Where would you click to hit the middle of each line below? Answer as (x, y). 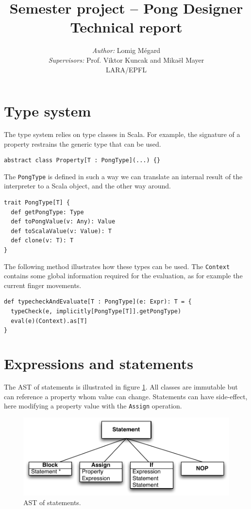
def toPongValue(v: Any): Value (63, 222)
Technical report (126, 27)
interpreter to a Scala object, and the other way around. (87, 186)
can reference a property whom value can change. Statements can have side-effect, (126, 396)
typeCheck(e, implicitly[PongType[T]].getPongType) (96, 312)
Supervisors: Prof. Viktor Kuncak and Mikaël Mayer (126, 59)
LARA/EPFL (126, 69)
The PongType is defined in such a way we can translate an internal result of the (123, 176)
